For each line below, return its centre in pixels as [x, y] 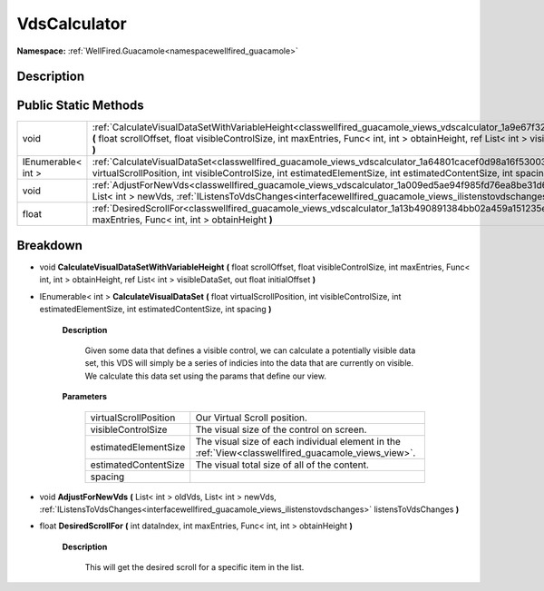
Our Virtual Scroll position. [252, 418]
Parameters [85, 397]
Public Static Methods [80, 106]
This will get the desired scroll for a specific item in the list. [194, 567]
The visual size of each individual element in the [298, 441]
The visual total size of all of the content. [282, 465]
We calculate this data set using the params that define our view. [205, 376]
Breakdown [50, 245]
